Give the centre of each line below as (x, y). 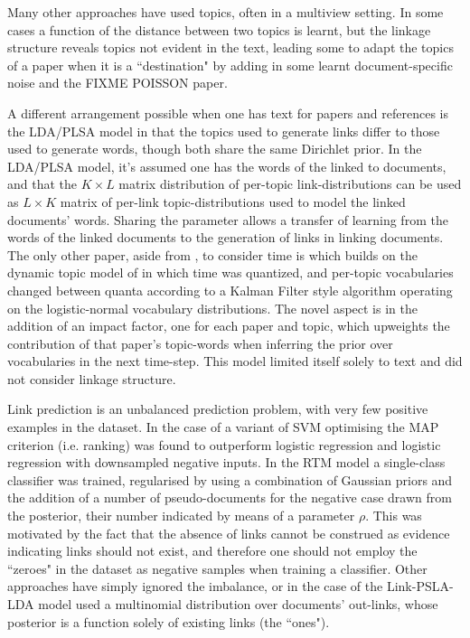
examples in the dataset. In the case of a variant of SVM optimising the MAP (223, 427)
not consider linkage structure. (92, 378)
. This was (394, 516)
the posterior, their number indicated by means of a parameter (181, 516)
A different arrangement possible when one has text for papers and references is (228, 113)
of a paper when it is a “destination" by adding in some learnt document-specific (230, 65)
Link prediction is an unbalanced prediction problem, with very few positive (218, 409)
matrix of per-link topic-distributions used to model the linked (233, 201)
